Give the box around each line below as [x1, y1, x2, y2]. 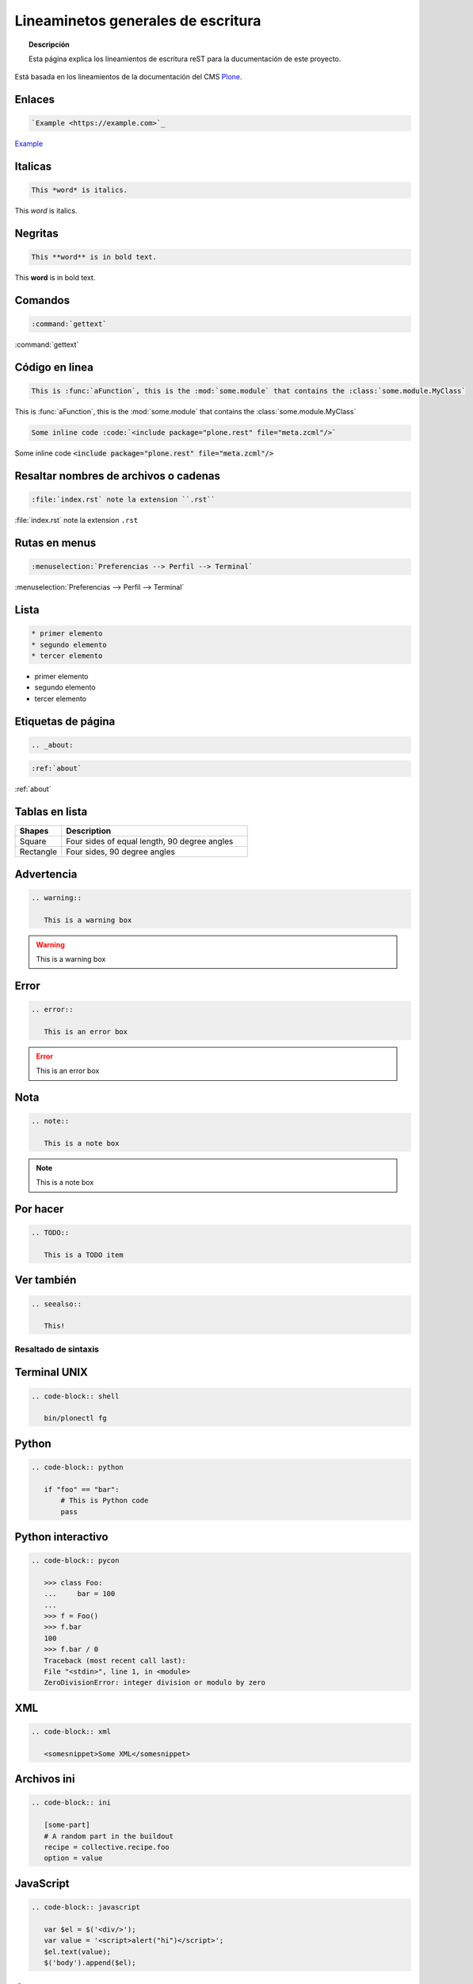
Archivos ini [14, 1772, 75, 1786]
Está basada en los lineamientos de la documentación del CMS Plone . [14, 72, 242, 82]
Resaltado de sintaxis [14, 1344, 99, 1355]
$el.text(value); [44, 1947, 111, 1956]
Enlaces [14, 93, 55, 106]
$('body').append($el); [44, 1958, 136, 1967]
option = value [44, 1854, 103, 1863]
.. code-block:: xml [31, 1727, 111, 1736]
